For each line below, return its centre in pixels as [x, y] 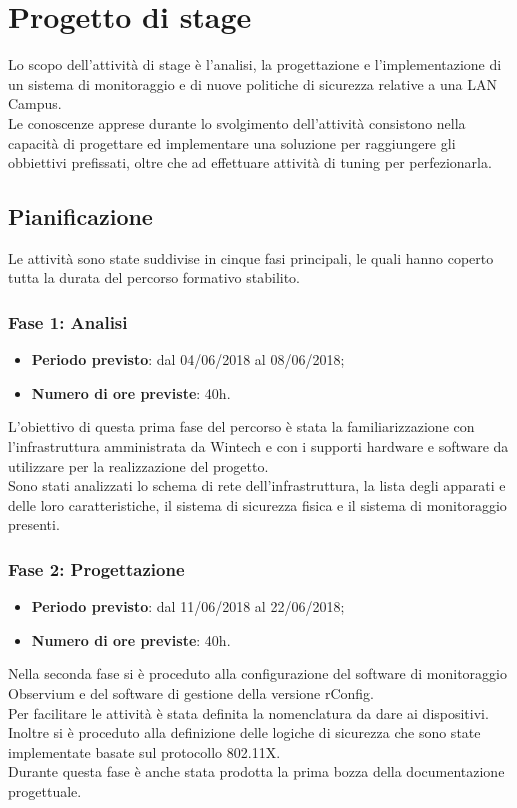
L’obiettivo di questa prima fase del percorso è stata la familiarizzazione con [241, 426]
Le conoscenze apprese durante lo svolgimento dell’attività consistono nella [237, 122]
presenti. [34, 524]
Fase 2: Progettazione [96, 568]
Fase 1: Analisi [68, 322]
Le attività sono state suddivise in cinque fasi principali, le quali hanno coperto [251, 257]
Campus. [35, 103]
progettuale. [45, 791]
